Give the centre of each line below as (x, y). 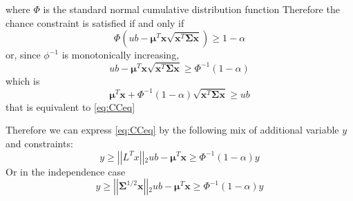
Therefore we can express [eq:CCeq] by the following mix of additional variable (172, 130)
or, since (23, 55)
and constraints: (39, 143)
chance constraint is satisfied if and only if (95, 22)
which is (23, 80)
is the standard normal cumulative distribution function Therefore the (191, 9)
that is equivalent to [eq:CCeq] (70, 106)
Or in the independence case (66, 171)
